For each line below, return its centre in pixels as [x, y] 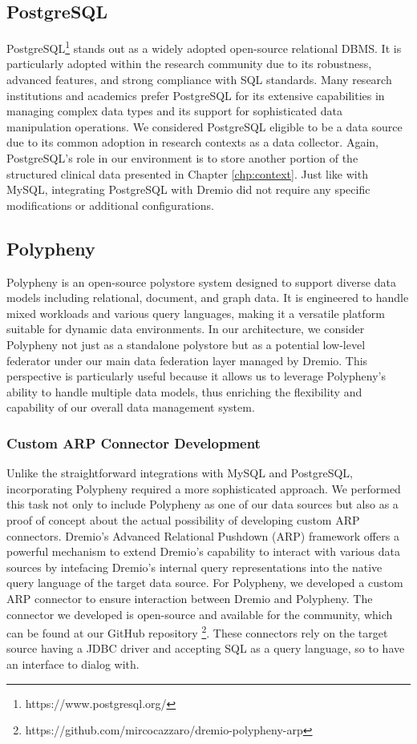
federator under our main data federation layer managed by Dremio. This [187, 360]
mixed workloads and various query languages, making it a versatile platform [196, 313]
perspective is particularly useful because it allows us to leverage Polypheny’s [196, 376]
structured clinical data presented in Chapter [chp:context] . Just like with [187, 173]
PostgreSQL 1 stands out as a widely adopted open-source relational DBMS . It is [204, 47]
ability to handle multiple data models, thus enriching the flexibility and [184, 391]
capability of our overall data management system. [131, 407]
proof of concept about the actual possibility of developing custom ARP [183, 519]
